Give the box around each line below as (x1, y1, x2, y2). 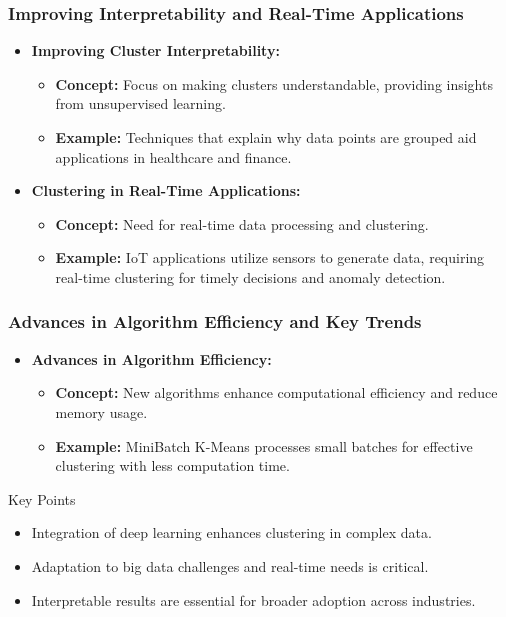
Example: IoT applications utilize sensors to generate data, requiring (55, 247, 485, 268)
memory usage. (55, 401, 148, 422)
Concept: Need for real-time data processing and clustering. (55, 213, 429, 234)
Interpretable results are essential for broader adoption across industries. (31, 589, 476, 610)
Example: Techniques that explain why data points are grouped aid (55, 127, 477, 147)
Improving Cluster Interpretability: (31, 40, 280, 61)
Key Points (8, 488, 76, 509)
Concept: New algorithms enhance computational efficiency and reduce (55, 382, 498, 403)
